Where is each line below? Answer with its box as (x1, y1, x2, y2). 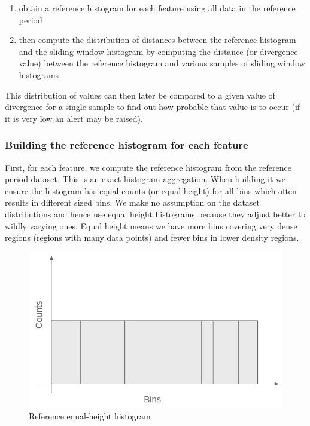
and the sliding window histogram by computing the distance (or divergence (19, 45, 298, 57)
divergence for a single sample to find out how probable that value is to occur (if (5, 100, 300, 113)
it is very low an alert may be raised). (5, 112, 143, 124)
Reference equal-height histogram (29, 409, 151, 422)
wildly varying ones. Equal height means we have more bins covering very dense (5, 219, 297, 232)
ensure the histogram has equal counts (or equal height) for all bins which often (5, 184, 297, 197)
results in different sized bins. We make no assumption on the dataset (5, 196, 260, 209)
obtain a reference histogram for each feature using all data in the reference (19, 2, 296, 14)
